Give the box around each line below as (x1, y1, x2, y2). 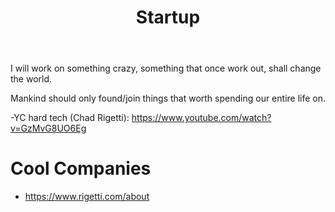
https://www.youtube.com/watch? (131, 112, 272, 124)
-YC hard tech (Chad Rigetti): (10, 112, 130, 124)
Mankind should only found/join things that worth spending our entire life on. (10, 92, 327, 105)
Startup (135, 6, 201, 29)
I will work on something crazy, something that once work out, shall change (10, 62, 322, 75)
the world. (10, 73, 53, 85)
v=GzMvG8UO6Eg (10, 122, 87, 135)
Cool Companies (10, 157, 152, 180)
